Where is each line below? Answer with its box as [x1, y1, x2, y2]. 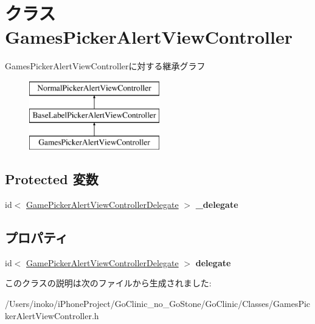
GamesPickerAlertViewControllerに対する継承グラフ [5, 60, 206, 72]
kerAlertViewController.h [5, 309, 99, 322]
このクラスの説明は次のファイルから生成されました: [5, 277, 212, 289]
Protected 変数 [5, 170, 99, 188]
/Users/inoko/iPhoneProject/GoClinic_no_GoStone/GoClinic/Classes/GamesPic [5, 297, 311, 310]
